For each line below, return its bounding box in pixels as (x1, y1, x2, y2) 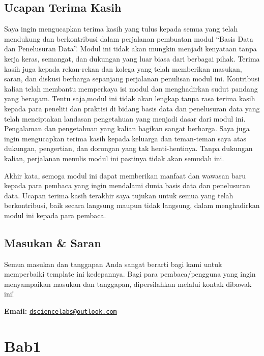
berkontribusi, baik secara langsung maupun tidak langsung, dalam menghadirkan (4, 200, 260, 211)
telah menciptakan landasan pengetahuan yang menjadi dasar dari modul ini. (4, 113, 246, 124)
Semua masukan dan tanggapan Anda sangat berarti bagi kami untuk (4, 258, 222, 269)
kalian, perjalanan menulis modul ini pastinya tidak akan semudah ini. (4, 153, 224, 163)
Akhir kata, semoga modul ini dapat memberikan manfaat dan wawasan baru (4, 170, 246, 181)
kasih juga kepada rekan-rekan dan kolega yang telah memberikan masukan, (4, 63, 242, 74)
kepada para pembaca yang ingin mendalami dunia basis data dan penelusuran (4, 180, 250, 191)
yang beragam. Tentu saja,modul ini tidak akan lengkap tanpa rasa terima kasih (4, 93, 255, 104)
